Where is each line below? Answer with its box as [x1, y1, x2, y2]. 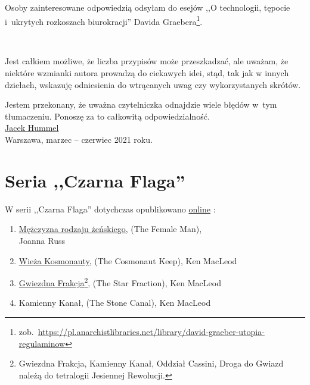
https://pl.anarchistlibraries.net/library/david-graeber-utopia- [38, 325, 265, 337]
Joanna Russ [18, 234, 65, 246]
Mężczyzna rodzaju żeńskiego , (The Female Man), [18, 223, 202, 235]
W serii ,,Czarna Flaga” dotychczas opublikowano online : [5, 202, 216, 215]
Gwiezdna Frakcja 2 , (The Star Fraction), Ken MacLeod [18, 275, 221, 289]
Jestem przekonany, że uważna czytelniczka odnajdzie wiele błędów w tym [5, 98, 277, 111]
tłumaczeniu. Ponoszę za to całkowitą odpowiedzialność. [5, 109, 210, 122]
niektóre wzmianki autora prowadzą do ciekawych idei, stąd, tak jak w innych [5, 67, 289, 79]
